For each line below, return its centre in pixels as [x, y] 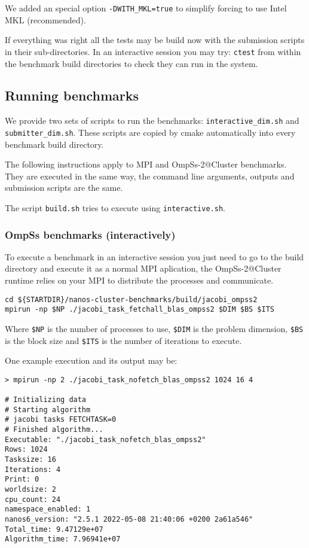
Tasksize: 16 [30, 460]
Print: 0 [22, 479]
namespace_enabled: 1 [48, 509]
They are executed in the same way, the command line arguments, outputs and [150, 176]
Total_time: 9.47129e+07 [54, 529]
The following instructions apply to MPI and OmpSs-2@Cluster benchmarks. [146, 164]
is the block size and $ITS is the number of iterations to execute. [123, 340]
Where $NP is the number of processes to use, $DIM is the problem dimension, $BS [154, 328]
